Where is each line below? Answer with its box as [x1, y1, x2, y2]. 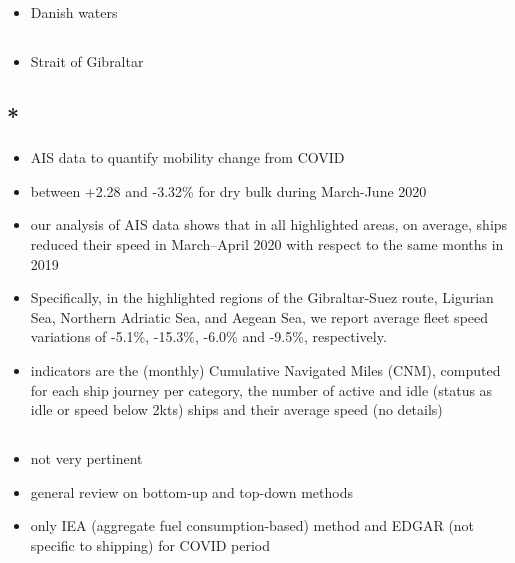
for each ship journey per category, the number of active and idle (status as [30, 379, 493, 400]
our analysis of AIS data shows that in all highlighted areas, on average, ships [30, 214, 508, 235]
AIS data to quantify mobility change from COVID [30, 147, 345, 168]
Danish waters [30, 2, 118, 23]
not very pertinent [30, 448, 143, 469]
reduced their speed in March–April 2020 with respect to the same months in [30, 233, 504, 254]
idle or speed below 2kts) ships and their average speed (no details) [30, 399, 443, 420]
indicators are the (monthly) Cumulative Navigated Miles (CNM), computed [30, 359, 501, 380]
